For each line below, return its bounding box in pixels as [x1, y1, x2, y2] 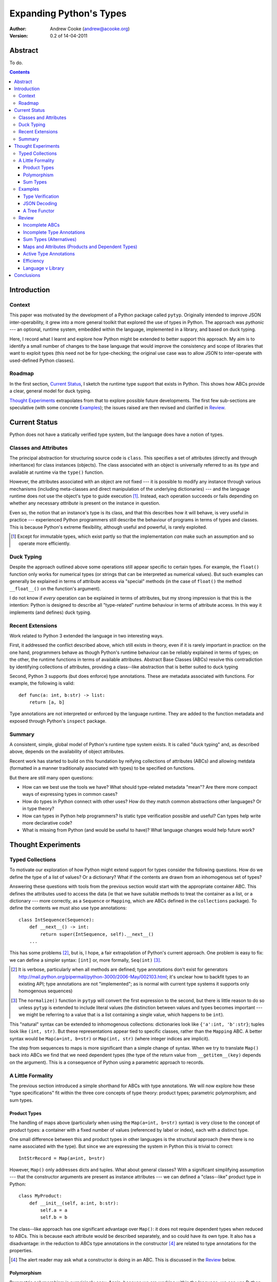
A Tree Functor [23, 208, 55, 214]
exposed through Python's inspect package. [9, 718, 107, 724]
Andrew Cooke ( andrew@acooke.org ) [50, 26, 130, 32]
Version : [9, 32, 28, 38]
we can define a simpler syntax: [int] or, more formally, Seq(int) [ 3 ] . [9, 957, 162, 963]
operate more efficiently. [18, 540, 71, 547]
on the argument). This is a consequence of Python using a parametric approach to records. [9, 1059, 205, 1065]
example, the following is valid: [9, 680, 75, 687]
